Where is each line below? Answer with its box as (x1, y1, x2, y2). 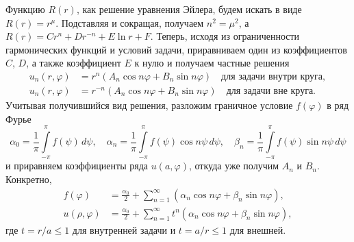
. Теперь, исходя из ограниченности (150, 29, 300, 43)
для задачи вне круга (226, 86, 314, 97)
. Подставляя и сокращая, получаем (55, 15, 204, 29)
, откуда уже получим (188, 158, 279, 173)
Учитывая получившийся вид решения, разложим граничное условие (5, 98, 293, 112)
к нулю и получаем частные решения (134, 56, 290, 70)
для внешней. (229, 222, 286, 237)
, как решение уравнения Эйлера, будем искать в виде (76, 2, 302, 16)
